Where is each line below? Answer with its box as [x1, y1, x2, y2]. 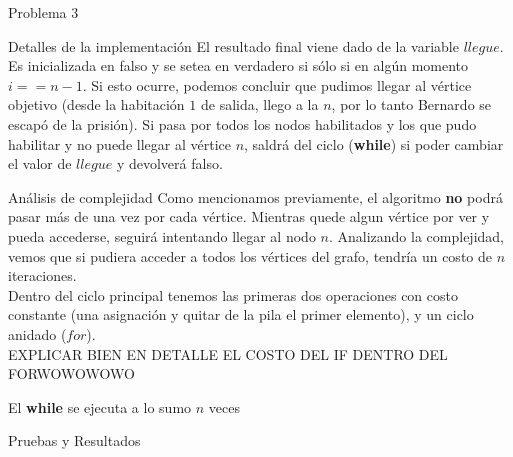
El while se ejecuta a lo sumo [8, 396, 192, 417]
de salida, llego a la [200, 94, 319, 115]
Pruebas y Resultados [8, 430, 141, 451]
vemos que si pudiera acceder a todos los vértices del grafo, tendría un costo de [8, 245, 492, 266]
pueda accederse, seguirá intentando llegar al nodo [8, 225, 316, 246]
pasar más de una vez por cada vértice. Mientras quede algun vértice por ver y [8, 206, 490, 227]
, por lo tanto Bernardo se [331, 94, 492, 115]
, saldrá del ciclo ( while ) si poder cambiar [244, 133, 504, 154]
